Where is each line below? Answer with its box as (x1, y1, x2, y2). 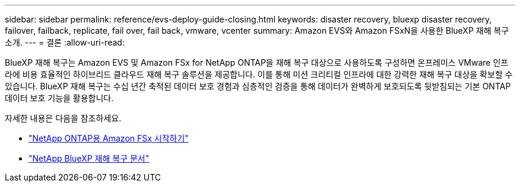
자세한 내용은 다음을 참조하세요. (5, 113, 122, 123)
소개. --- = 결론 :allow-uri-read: (5, 37, 125, 47)
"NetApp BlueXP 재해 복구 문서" (28, 153, 150, 163)
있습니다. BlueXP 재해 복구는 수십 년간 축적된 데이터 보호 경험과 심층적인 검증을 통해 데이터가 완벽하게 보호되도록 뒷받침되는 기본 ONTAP (5, 81, 511, 91)
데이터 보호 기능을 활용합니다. (5, 93, 114, 103)
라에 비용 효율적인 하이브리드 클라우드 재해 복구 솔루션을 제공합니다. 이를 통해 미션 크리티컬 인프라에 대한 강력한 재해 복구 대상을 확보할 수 (5, 69, 513, 79)
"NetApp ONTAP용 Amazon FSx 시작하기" (28, 133, 189, 143)
